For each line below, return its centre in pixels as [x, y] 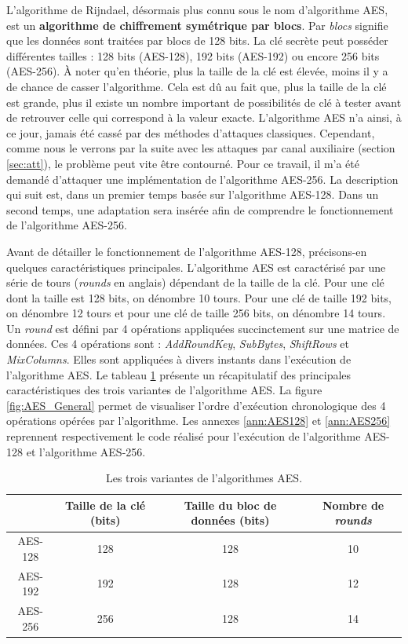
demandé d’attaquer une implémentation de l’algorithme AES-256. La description [202, 179]
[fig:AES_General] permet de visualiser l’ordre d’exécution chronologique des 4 [196, 405]
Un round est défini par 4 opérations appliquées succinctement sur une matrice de [203, 328]
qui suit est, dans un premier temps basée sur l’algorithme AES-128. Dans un [193, 194]
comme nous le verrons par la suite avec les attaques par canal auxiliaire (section [201, 148]
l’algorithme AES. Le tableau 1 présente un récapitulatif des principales [179, 374]
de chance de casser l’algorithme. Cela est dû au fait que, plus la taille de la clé [197, 86]
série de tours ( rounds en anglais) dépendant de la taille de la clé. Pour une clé [195, 282]
